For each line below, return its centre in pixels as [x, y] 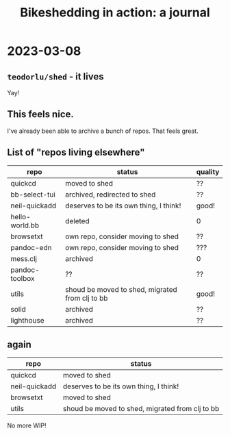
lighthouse [27, 320]
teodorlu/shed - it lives [55, 76]
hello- [21, 216]
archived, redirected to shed [110, 195]
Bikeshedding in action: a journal [115, 13]
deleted [77, 221]
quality [208, 171]
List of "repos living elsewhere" [76, 152]
